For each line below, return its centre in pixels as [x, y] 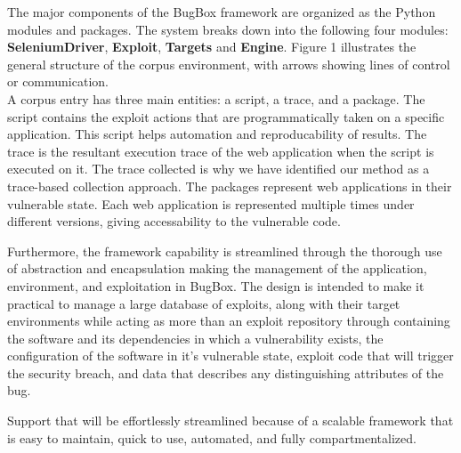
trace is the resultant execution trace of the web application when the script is [221, 151]
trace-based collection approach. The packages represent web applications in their [230, 186]
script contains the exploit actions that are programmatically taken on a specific [226, 116]
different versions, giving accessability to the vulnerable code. [174, 221]
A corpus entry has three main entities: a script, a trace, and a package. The [216, 98]
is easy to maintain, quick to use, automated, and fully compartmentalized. [212, 437]
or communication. [58, 81]
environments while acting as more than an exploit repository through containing [229, 321]
